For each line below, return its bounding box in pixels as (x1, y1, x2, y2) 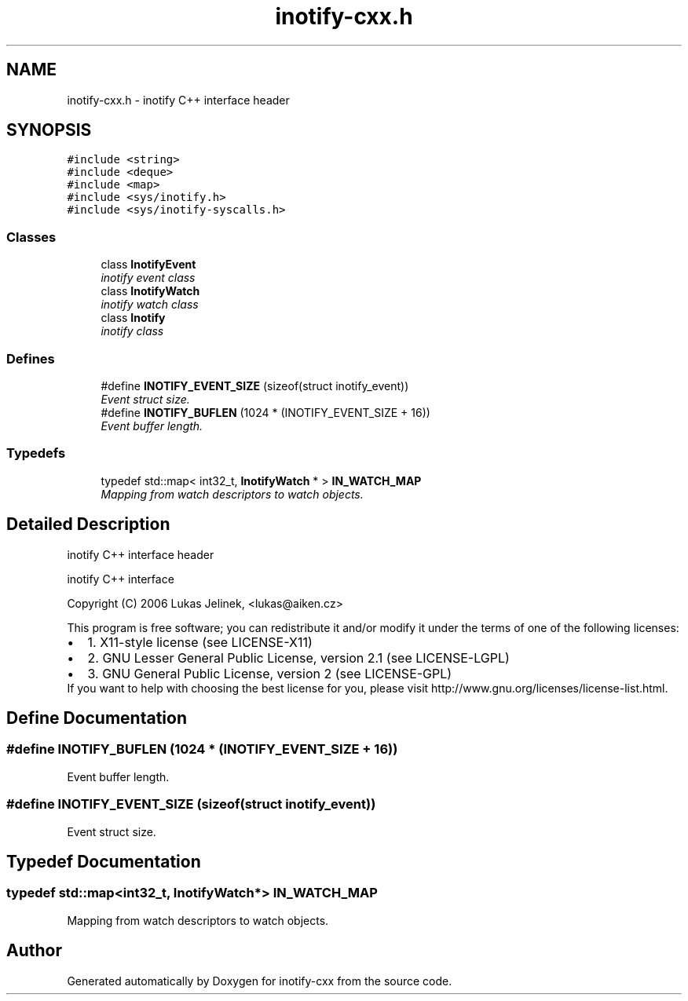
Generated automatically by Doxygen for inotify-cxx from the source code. (67, 974, 452, 988)
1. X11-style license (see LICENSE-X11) (87, 634, 313, 650)
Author (6, 941, 62, 961)
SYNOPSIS (6, 120, 92, 141)
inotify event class (101, 271, 196, 285)
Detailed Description (6, 514, 170, 535)
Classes (6, 228, 57, 245)
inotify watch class (101, 298, 199, 312)
